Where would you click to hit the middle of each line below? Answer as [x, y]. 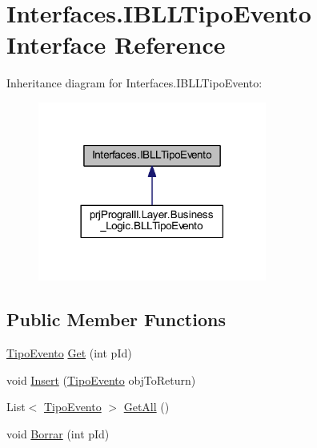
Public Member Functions [116, 319]
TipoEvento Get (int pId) [69, 353]
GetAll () [146, 407]
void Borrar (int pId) [58, 434]
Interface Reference [116, 44]
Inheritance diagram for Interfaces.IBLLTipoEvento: [134, 83]
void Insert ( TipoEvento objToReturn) [101, 379]
